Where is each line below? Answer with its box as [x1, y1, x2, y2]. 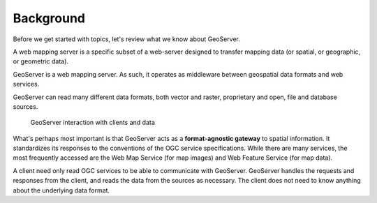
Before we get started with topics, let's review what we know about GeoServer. [13, 35, 241, 43]
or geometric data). [13, 57, 69, 66]
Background [13, 10, 85, 26]
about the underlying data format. [13, 186, 110, 195]
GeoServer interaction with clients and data [30, 119, 155, 127]
